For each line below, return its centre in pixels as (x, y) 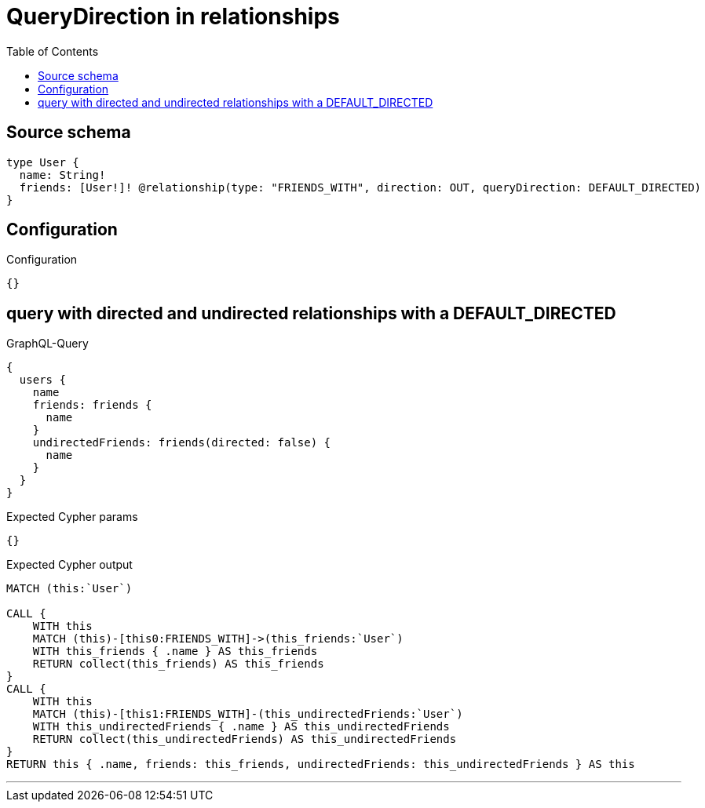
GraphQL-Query (47, 344)
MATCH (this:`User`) (69, 589)
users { (42, 380)
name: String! (62, 175)
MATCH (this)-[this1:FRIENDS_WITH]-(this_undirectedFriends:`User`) (248, 714)
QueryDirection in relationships (173, 16)
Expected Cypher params (72, 517)
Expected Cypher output (69, 565)
